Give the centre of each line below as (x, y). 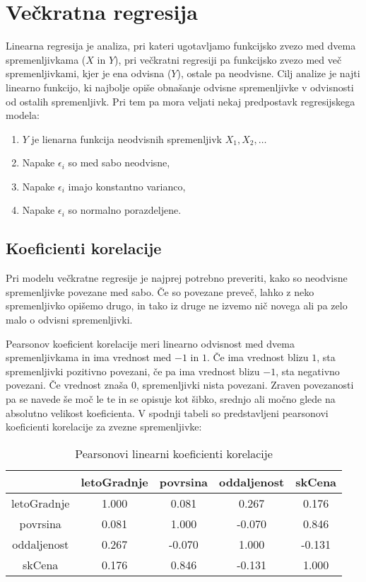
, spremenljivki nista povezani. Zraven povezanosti (245, 385)
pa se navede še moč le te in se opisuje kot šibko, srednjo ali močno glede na (171, 399)
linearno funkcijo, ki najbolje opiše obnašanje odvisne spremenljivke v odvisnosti (180, 87)
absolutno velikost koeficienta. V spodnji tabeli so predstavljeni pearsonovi (167, 412)
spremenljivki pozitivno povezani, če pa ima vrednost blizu (133, 371)
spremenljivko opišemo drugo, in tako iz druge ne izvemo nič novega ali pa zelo (177, 306)
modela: (23, 115)
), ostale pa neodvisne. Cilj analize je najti (268, 73)
